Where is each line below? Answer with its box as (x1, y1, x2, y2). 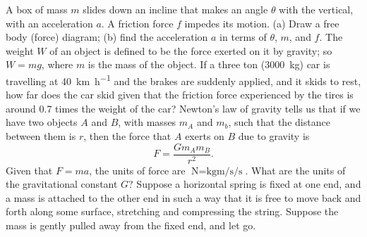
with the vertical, (279, 2, 354, 16)
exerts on (185, 129, 224, 143)
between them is (6, 129, 76, 143)
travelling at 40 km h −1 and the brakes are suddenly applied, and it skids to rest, (6, 71, 361, 88)
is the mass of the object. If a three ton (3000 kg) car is (88, 57, 330, 72)
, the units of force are (89, 162, 186, 177)
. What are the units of (245, 162, 346, 177)
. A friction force (101, 15, 174, 30)
